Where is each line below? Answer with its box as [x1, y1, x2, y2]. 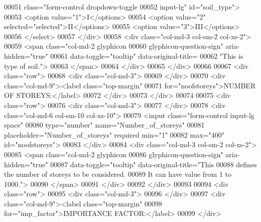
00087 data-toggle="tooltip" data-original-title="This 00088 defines [50, 159, 257, 169]
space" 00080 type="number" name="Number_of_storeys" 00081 [4, 120, 205, 130]
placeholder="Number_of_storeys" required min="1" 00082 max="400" [4, 129, 224, 140]
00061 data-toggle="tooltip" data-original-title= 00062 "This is [50, 50, 243, 61]
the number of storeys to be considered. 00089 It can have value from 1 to [4, 169, 232, 179]
